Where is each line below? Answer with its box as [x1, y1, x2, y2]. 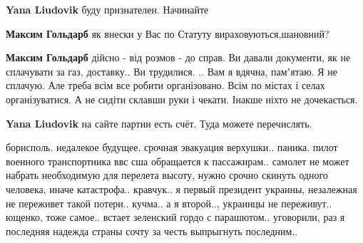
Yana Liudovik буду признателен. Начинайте [6, 2, 209, 16]
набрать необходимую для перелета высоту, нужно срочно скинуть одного [6, 167, 328, 182]
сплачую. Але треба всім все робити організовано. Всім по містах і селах [6, 78, 325, 93]
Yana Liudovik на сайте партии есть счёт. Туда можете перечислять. [6, 115, 312, 130]
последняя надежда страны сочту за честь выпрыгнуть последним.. [6, 223, 298, 238]
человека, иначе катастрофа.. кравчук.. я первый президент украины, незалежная [6, 181, 357, 196]
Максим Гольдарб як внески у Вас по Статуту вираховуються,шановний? [6, 26, 329, 41]
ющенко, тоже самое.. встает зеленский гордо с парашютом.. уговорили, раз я [6, 210, 345, 224]
